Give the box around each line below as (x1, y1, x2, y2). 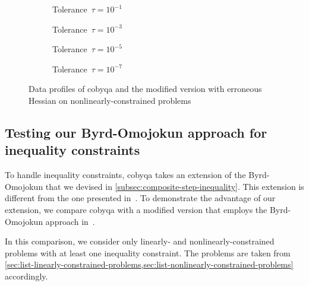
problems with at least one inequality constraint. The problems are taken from (5, 246, 291, 259)
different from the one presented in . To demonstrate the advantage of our (5, 192, 276, 204)
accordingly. (5, 269, 48, 282)
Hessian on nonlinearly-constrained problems (29, 94, 191, 106)
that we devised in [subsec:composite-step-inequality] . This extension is (45, 180, 304, 192)
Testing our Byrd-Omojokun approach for (5, 123, 267, 141)
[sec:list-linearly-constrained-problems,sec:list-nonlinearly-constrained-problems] (5, 258, 294, 271)
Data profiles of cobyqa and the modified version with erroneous (29, 82, 262, 95)
